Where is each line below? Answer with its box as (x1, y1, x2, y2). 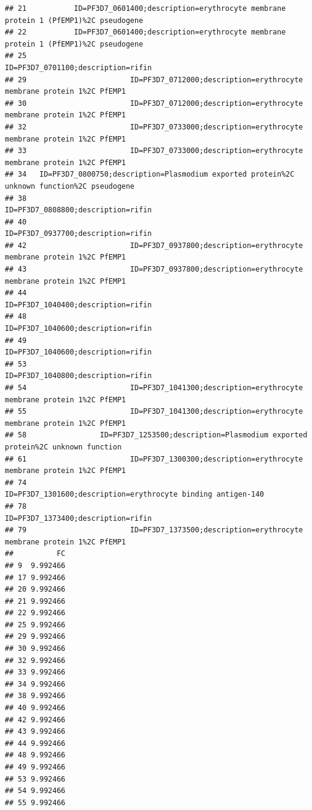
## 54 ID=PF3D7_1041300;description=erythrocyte (5, 384, 303, 392)
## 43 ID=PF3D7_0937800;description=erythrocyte (5, 265, 303, 274)
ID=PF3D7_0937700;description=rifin (5, 229, 152, 238)
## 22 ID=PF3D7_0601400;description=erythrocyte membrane (5, 28, 286, 37)
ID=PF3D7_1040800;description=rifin (5, 371, 152, 381)
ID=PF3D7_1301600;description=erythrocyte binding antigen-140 (5, 490, 264, 499)
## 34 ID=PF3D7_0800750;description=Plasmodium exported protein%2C (5, 170, 294, 179)
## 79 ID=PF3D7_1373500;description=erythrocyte (5, 526, 303, 535)
